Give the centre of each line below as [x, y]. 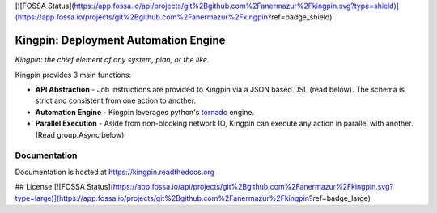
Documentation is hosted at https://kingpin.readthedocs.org [115, 172]
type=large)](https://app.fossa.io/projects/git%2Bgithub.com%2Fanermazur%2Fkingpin [162, 198]
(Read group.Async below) [80, 134]
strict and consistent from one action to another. [115, 100]
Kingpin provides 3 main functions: [73, 75]
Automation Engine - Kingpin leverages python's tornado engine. [145, 112]
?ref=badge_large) [340, 198]
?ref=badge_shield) [300, 17]
